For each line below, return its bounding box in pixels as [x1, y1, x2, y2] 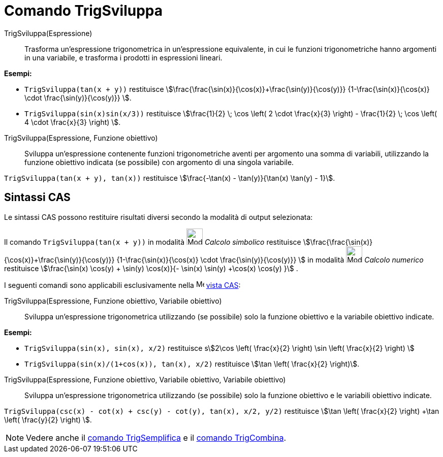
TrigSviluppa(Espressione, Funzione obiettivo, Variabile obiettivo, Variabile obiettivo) [4, 375, 286, 384]
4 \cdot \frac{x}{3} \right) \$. [24, 117, 121, 126]
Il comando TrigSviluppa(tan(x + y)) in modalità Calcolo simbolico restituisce [4, 237, 301, 246]
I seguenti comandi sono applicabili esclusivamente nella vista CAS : [4, 280, 241, 289]
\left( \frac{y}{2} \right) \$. [4, 415, 92, 424]
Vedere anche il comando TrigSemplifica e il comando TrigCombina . [26, 432, 287, 443]
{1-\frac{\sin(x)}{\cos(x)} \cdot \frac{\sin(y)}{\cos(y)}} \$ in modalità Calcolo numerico [116, 255, 424, 264]
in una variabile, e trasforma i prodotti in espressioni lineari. [24, 53, 223, 62]
